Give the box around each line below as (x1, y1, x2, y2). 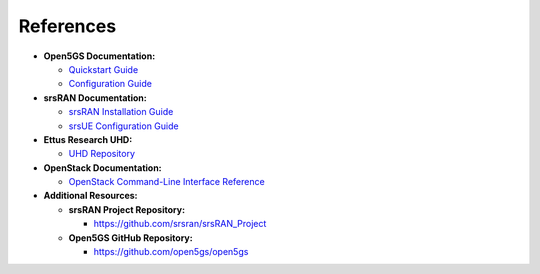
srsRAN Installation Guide (68, 106, 174, 118)
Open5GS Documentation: (43, 50, 156, 62)
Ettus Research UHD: (43, 133, 133, 145)
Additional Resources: (43, 190, 138, 202)
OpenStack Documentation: (43, 161, 162, 174)
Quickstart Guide (68, 63, 139, 75)
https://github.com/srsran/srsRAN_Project (93, 218, 267, 230)
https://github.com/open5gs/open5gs (93, 246, 249, 258)
